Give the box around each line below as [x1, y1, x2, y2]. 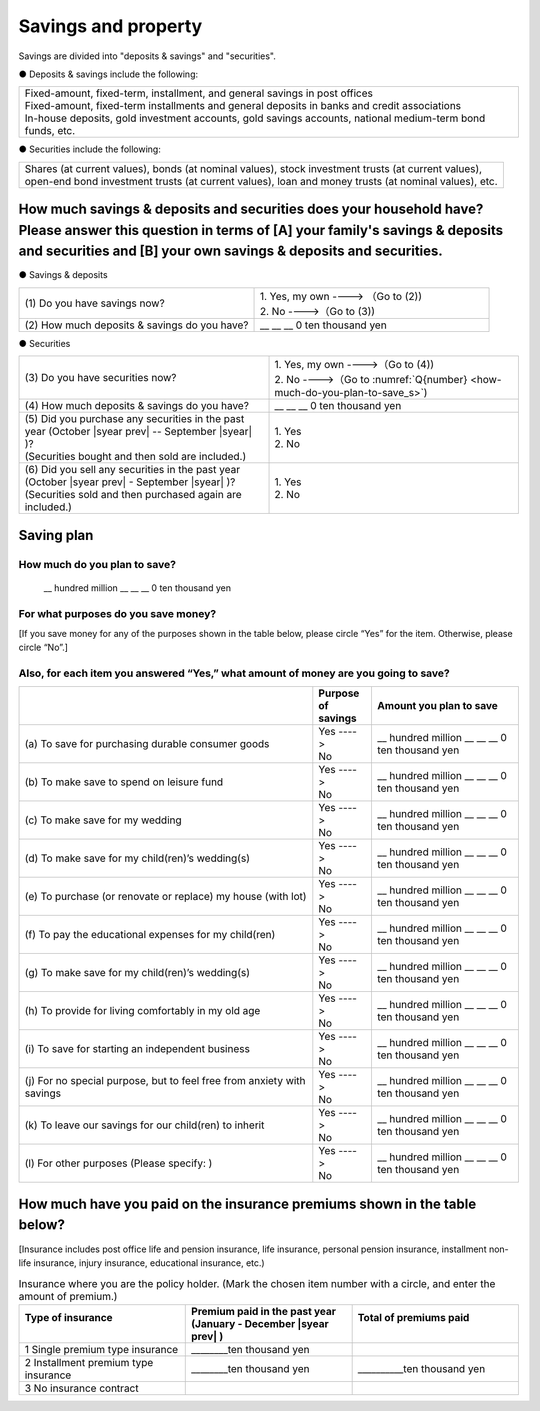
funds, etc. [24, 124, 76, 138]
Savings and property [18, 15, 203, 37]
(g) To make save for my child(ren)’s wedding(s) [24, 966, 250, 980]
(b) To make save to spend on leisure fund [24, 775, 224, 789]
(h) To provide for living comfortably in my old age [24, 1004, 261, 1018]
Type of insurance [24, 1310, 114, 1324]
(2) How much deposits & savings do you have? [24, 318, 249, 332]
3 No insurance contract [24, 1381, 139, 1395]
